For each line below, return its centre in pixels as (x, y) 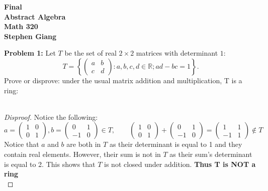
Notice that (22, 144)
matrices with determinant (177, 53)
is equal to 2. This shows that (50, 164)
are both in (84, 144)
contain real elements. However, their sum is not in (82, 154)
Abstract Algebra (35, 16)
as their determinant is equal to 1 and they (176, 144)
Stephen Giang (30, 36)
